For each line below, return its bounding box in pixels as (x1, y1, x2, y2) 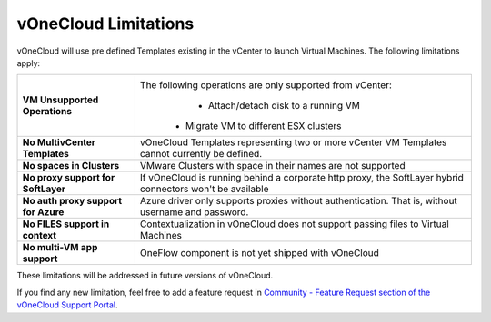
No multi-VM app (22, 241, 98, 254)
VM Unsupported (22, 93, 99, 106)
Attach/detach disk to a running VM (207, 100, 361, 112)
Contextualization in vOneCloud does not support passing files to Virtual (139, 218, 449, 230)
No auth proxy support (22, 195, 123, 208)
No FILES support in (22, 218, 110, 230)
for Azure (22, 206, 65, 219)
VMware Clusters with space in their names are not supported (139, 160, 406, 172)
